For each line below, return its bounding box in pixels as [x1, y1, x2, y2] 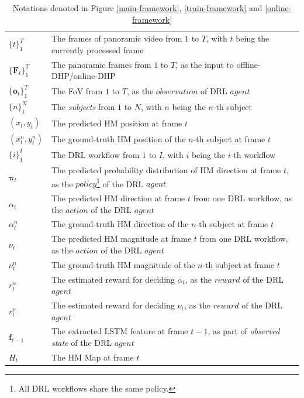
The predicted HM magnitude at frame [51, 232, 192, 245]
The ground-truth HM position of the [51, 132, 186, 145]
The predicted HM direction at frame [51, 192, 185, 204]
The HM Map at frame [51, 351, 134, 363]
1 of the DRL [96, 176, 144, 190]
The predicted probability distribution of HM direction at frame [51, 163, 281, 176]
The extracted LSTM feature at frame [51, 325, 188, 337]
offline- [236, 58, 261, 70]
